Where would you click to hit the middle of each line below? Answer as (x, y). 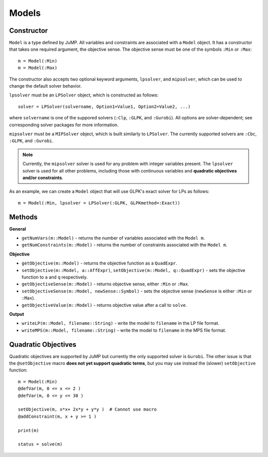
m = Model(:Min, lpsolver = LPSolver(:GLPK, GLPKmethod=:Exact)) (99, 203)
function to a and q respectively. (55, 277)
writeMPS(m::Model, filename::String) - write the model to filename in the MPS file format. (124, 330)
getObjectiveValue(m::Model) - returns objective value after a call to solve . (104, 305)
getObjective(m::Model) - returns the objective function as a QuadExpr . (99, 263)
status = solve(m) (40, 444)
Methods (23, 217)
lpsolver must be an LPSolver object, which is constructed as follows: (84, 95)
